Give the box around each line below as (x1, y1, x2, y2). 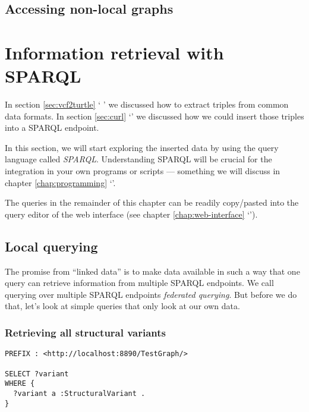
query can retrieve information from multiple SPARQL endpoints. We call (5, 276, 274, 289)
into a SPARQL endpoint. (5, 121, 99, 134)
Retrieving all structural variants (5, 325, 166, 339)
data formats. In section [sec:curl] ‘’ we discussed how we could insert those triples (5, 109, 304, 122)
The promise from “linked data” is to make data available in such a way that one (5, 265, 300, 277)
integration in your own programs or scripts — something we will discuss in (5, 165, 280, 177)
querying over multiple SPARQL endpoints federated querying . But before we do (5, 288, 297, 300)
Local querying (5, 237, 98, 255)
